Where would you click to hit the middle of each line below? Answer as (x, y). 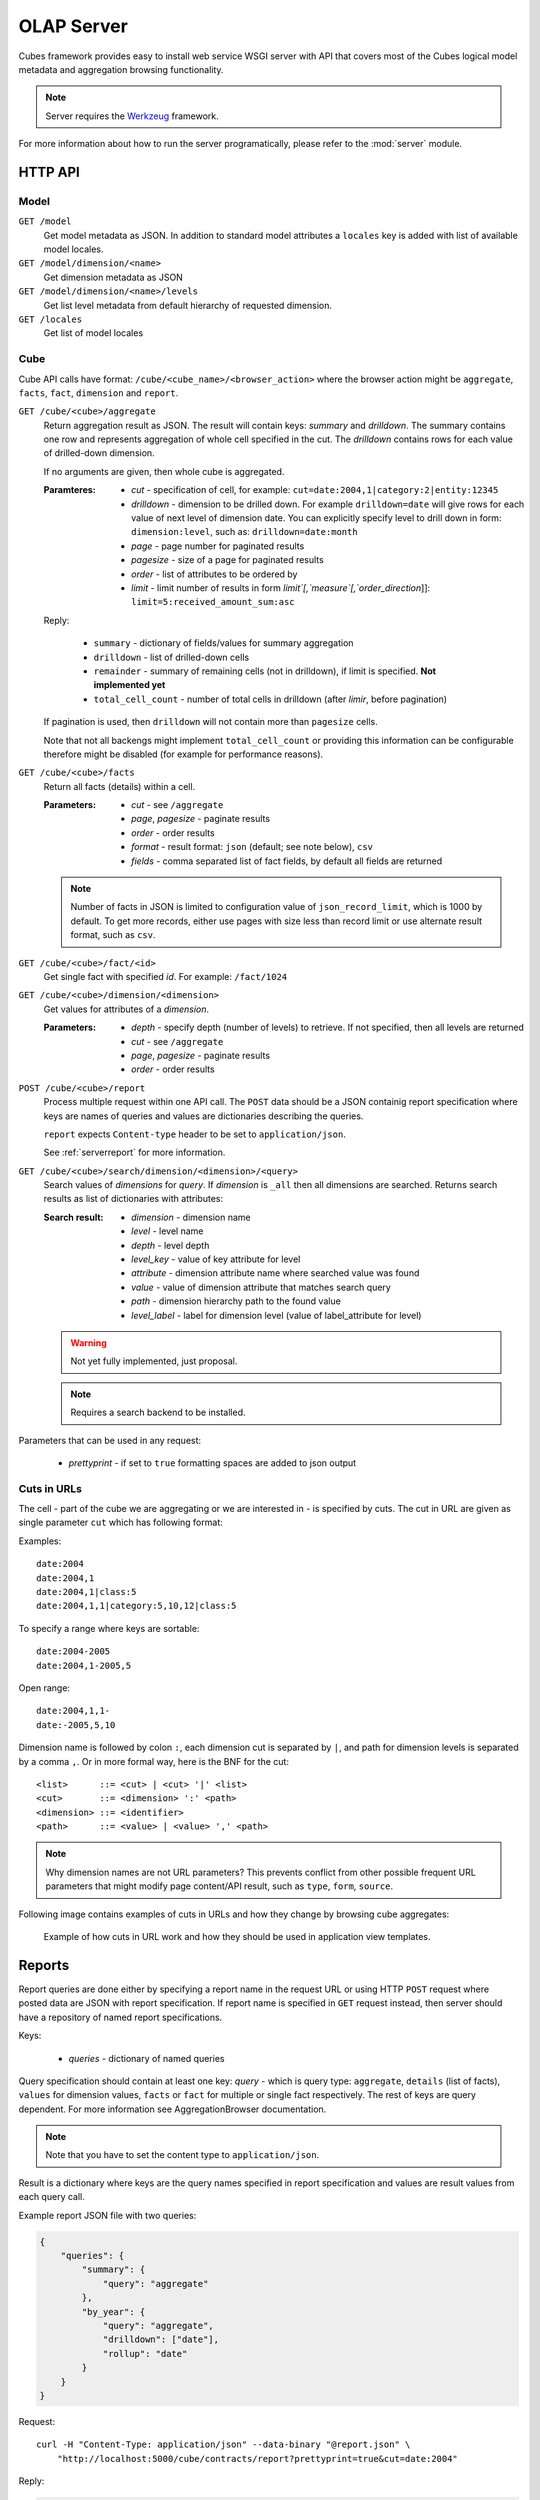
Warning (88, 1342)
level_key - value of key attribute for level (216, 1259)
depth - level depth (170, 1245)
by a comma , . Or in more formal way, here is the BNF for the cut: (154, 1761)
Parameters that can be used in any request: (110, 1440)
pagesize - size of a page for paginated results (227, 560)
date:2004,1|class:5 (86, 1592)
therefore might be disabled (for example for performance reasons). (183, 754)
